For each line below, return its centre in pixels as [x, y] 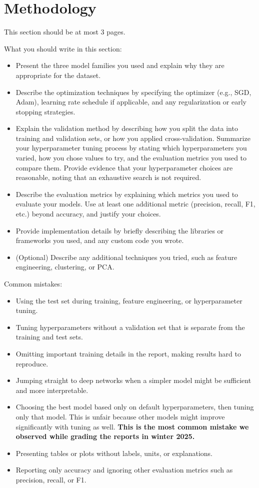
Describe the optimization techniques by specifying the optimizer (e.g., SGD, [133, 92]
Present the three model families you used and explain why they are [120, 65]
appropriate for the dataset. [58, 75]
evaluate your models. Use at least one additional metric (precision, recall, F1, [135, 204]
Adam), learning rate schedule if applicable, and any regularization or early [131, 102]
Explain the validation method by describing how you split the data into [127, 128]
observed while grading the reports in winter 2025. [105, 436]
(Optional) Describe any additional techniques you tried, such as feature [126, 257]
